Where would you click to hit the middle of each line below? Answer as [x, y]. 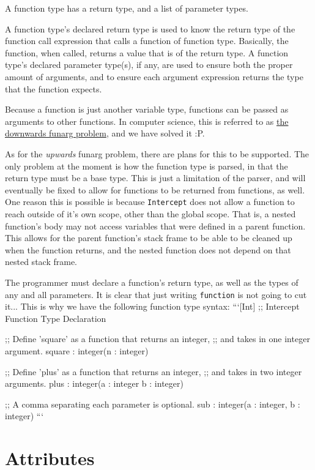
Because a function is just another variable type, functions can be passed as [147, 109]
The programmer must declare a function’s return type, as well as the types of [152, 282]
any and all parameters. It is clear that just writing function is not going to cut [156, 294]
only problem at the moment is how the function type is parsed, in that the [146, 166]
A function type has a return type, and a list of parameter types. [127, 8]
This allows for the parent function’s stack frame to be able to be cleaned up [149, 238]
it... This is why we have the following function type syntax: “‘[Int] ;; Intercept [152, 306]
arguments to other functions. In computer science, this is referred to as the [147, 121]
